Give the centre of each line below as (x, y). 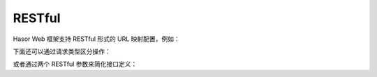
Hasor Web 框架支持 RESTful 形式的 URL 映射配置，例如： (97, 39)
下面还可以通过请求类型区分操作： (62, 51)
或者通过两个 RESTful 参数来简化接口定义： (75, 64)
